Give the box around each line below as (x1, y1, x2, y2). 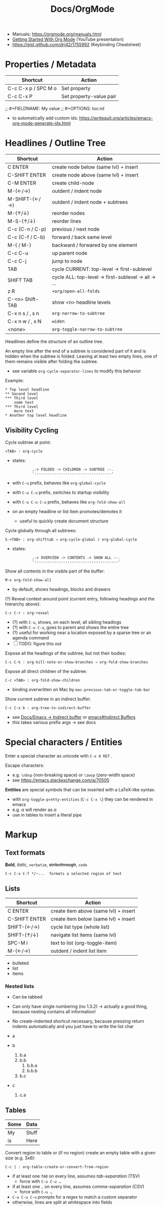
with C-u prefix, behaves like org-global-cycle (12, 480, 106, 485)
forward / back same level (52, 234, 112, 241)
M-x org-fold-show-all (5, 577, 52, 582)
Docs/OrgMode (51, 3, 114, 15)
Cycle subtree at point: (5, 439, 52, 445)
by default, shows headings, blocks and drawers (12, 586, 110, 592)
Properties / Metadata (5, 59, 97, 70)
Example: (5, 378, 24, 384)
